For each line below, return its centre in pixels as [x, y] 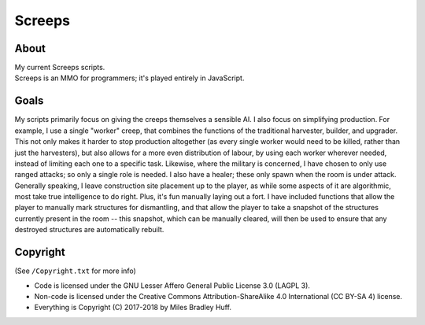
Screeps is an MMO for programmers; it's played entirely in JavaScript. [129, 78]
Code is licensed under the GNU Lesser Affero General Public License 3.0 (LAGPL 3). [172, 285]
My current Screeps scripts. [60, 68]
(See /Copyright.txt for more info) [76, 271]
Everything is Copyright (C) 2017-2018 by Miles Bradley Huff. [133, 308]
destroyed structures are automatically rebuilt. [89, 230]
